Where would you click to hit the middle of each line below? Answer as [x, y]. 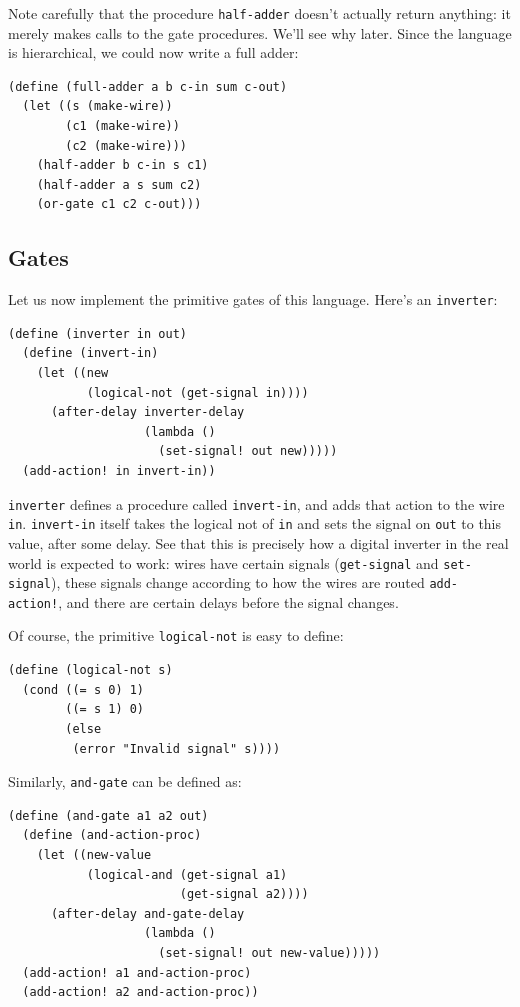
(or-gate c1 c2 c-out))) [119, 204]
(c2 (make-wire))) [126, 145]
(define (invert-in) [90, 353]
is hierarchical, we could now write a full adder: [153, 52]
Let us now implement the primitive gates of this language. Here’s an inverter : [253, 299]
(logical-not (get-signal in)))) [197, 392]
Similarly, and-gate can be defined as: [125, 781]
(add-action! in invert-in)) [119, 471]
